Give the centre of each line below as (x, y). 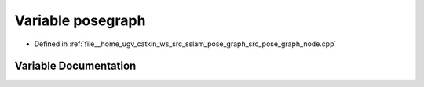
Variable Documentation (75, 66)
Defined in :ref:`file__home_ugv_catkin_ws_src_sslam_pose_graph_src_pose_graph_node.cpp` (185, 44)
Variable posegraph (80, 20)
